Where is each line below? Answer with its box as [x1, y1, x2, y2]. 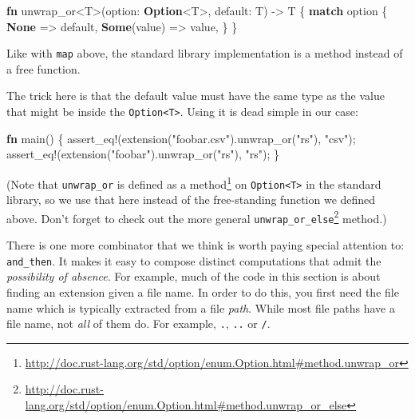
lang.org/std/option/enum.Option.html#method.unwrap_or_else [25, 396, 347, 413]
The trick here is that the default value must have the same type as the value [6, 87, 385, 104]
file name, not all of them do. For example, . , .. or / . [6, 315, 271, 332]
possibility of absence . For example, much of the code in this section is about [6, 268, 381, 285]
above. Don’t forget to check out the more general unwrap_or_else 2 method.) [6, 207, 387, 226]
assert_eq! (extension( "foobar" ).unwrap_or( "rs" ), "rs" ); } [6, 146, 280, 162]
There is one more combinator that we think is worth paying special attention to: [6, 237, 405, 253]
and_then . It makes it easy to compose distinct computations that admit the [6, 252, 381, 269]
